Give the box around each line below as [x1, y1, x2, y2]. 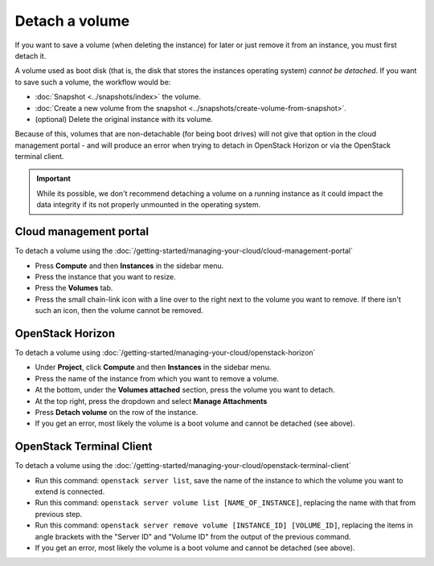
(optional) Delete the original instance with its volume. [35, 114, 213, 124]
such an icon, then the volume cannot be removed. [35, 306, 204, 316]
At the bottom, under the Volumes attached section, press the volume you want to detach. [35, 385, 335, 395]
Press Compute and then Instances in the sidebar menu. [35, 261, 224, 271]
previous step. [35, 509, 83, 519]
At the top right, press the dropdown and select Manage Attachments [35, 396, 268, 405]
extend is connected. [35, 487, 105, 497]
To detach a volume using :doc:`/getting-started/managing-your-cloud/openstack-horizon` [14, 348, 316, 357]
